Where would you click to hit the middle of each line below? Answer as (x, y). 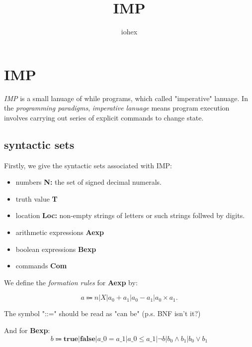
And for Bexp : (27, 330)
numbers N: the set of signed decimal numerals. (88, 182)
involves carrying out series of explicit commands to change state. (104, 117)
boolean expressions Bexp (56, 249)
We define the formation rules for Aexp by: (71, 282)
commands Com (41, 266)
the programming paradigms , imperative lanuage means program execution (117, 108)
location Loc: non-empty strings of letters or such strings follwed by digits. (130, 215)
